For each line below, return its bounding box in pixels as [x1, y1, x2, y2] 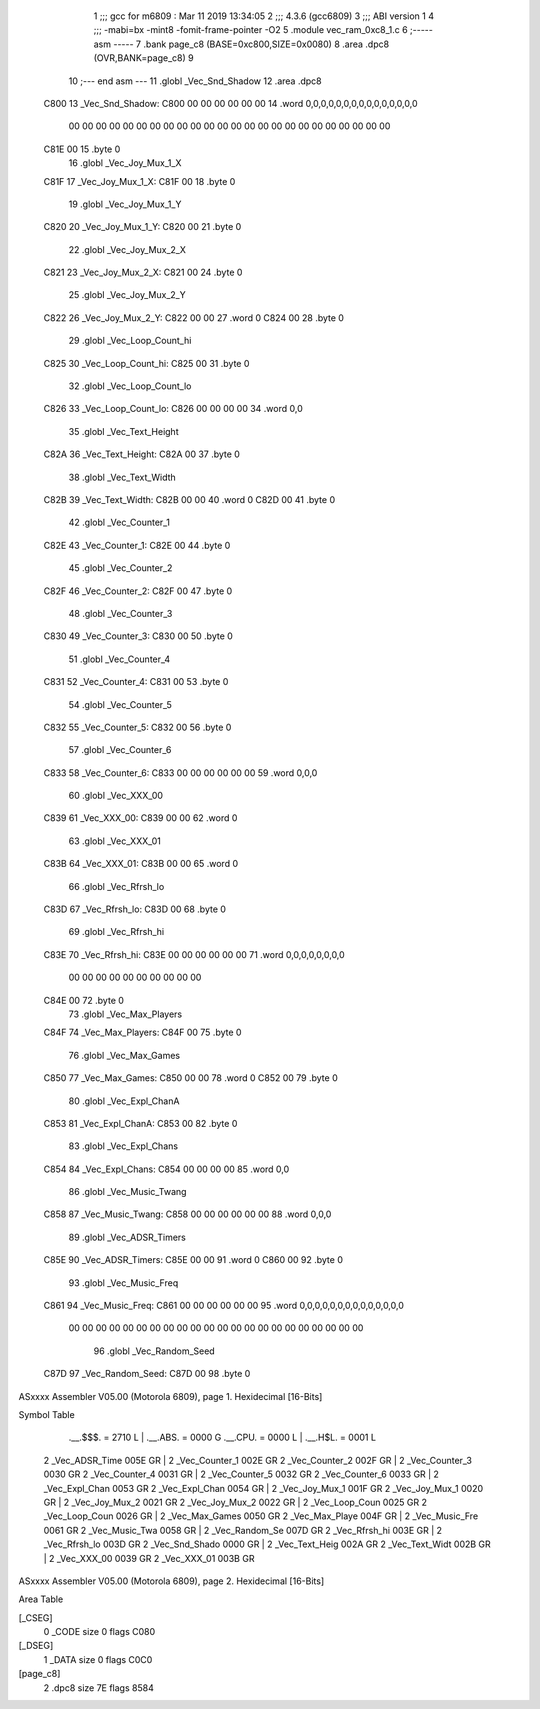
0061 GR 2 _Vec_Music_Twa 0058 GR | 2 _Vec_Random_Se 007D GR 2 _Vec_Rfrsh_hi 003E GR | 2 [43, 1524, 443, 1536]
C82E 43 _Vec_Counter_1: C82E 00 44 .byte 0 [43, 539, 231, 551]
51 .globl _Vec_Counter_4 [68, 653, 171, 665]
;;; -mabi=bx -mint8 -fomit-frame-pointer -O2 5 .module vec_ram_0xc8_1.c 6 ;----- [93, 24, 434, 36]
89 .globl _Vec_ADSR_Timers [68, 1231, 187, 1243]
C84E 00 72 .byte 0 [43, 994, 125, 1006]
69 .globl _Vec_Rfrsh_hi [68, 926, 165, 938]
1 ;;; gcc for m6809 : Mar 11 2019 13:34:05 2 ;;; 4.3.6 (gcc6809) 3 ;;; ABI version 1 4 [93, 10, 435, 22]
